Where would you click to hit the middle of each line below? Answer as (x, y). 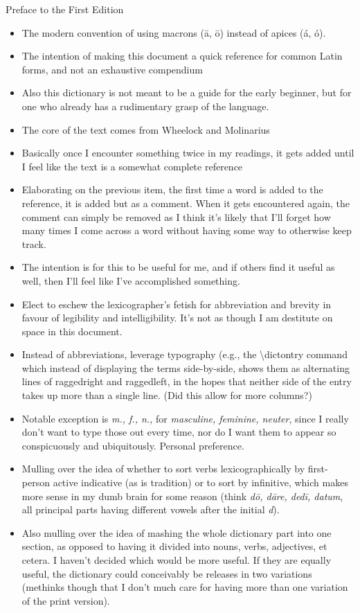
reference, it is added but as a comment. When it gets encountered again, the (186, 203)
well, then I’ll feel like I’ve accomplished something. (131, 280)
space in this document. (72, 331)
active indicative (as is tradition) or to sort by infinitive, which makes (200, 482)
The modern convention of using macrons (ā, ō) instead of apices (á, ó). (174, 32)
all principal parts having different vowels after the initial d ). (151, 509)
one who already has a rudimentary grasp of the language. (145, 106)
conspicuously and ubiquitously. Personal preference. (133, 445)
